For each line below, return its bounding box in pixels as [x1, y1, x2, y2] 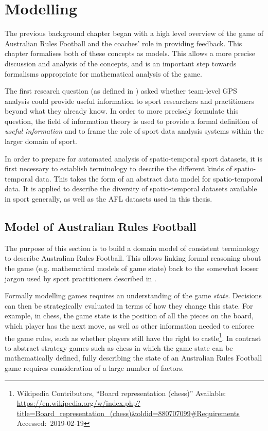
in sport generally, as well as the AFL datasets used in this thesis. [5, 193, 212, 204]
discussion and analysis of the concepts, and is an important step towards [5, 58, 237, 68]
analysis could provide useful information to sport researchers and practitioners [5, 95, 255, 106]
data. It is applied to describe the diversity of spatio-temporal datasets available [5, 183, 257, 194]
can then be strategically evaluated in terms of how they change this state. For [5, 300, 253, 311]
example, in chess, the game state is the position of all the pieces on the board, [5, 310, 254, 321]
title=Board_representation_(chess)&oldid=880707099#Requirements [16, 407, 240, 418]
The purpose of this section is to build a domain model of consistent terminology [5, 242, 260, 253]
